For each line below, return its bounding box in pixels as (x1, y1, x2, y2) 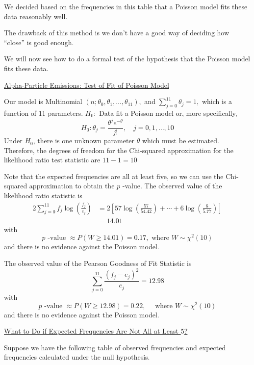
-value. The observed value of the (122, 181, 222, 191)
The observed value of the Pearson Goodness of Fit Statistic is (4, 258, 192, 268)
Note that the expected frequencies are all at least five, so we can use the (4, 171, 224, 181)
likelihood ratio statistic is (4, 190, 82, 201)
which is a (202, 96, 232, 106)
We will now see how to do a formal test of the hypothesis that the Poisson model (4, 53, 250, 64)
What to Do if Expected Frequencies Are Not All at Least (4, 326, 179, 336)
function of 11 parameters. (4, 107, 83, 118)
